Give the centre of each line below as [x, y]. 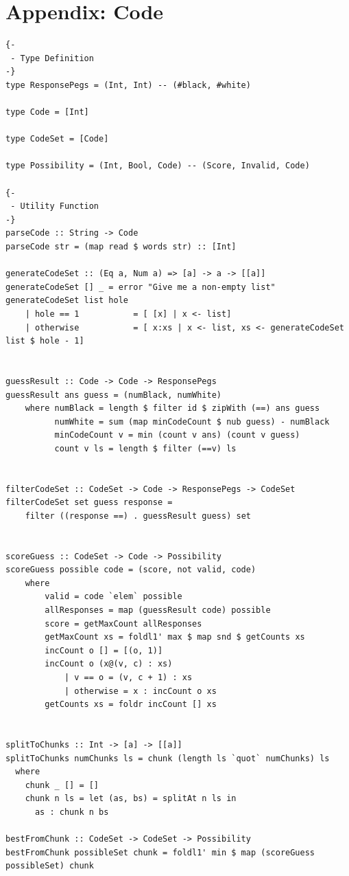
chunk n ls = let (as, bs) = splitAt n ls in [131, 799]
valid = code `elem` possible [113, 597]
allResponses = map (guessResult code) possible [158, 610]
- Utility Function [55, 206]
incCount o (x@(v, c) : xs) [109, 664]
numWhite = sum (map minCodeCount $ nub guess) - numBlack [192, 422]
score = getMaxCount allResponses [123, 624]
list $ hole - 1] [45, 341]
